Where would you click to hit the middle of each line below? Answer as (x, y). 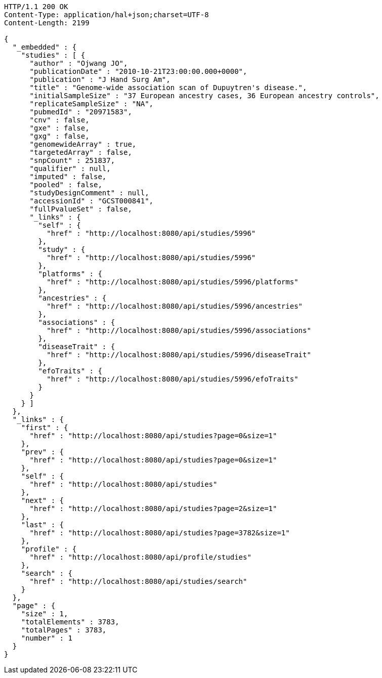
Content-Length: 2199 (47, 23)
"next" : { (43, 500)
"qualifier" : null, (70, 168)
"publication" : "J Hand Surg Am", (100, 79)
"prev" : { (43, 452)
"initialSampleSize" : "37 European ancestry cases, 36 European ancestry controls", (204, 96)
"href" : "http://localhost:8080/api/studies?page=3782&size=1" (160, 533)
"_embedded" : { (45, 47)
